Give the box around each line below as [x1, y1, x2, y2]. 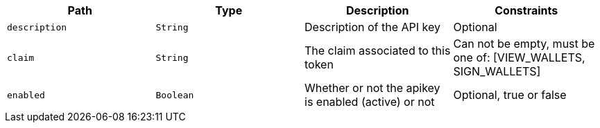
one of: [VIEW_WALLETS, [453, 51, 585, 64]
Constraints [495, 3, 558, 17]
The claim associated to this [305, 44, 451, 57]
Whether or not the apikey [305, 81, 440, 95]
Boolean [155, 89, 194, 100]
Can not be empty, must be [453, 37, 595, 51]
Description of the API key [305, 20, 440, 34]
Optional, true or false [453, 88, 567, 102]
